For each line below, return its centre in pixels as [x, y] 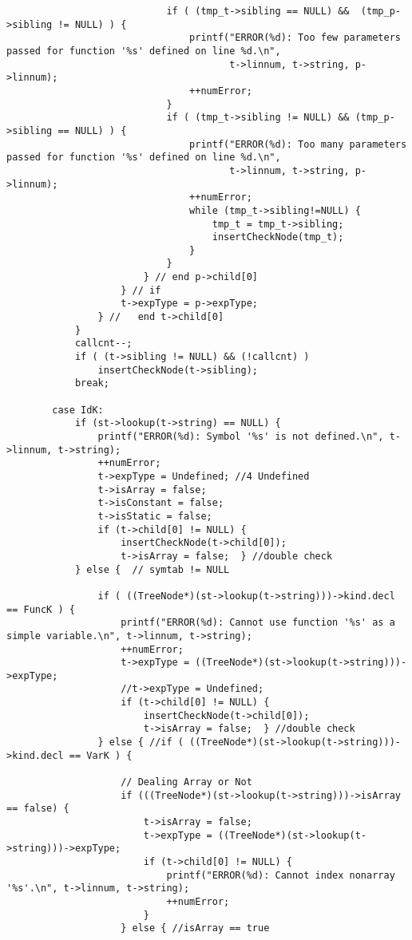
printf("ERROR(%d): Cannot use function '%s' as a [258, 623]
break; [92, 383]
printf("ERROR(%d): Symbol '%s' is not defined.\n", [241, 436]
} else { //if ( [141, 743]
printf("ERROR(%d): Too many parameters [298, 144]
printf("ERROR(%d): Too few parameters [295, 38]
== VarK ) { [101, 755]
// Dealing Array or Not [186, 782]
